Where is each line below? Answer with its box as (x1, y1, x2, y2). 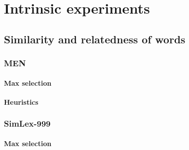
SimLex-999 (4, 117, 51, 130)
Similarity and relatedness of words (4, 31, 186, 46)
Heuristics (4, 96, 38, 107)
